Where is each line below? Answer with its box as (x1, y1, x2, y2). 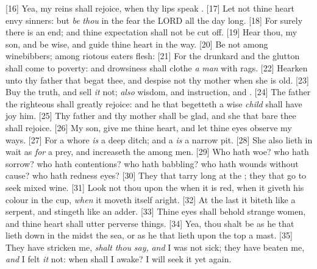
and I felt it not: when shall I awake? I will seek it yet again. (5, 253, 232, 265)
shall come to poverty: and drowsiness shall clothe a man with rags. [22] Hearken (5, 61, 308, 74)
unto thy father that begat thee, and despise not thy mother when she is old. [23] (5, 73, 309, 86)
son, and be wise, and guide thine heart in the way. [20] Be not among (5, 37, 268, 50)
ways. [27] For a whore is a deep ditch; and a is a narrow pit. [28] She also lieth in (5, 133, 313, 146)
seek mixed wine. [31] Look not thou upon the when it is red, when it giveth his (5, 181, 304, 193)
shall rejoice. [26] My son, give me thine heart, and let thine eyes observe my (5, 121, 292, 134)
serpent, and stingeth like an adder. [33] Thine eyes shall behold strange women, (5, 205, 306, 218)
